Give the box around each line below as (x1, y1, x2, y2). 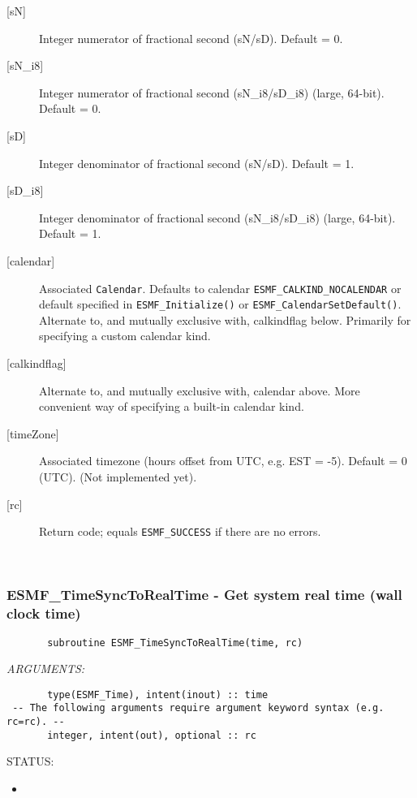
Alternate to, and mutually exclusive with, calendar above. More (39, 382, 360, 399)
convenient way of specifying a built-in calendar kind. (39, 398, 304, 415)
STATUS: (6, 753, 54, 770)
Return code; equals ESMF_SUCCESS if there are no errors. (39, 523, 321, 540)
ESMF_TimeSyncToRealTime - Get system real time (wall (6, 584, 402, 605)
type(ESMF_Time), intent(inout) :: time (47, 688, 269, 701)
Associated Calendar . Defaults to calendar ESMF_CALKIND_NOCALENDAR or (39, 279, 402, 296)
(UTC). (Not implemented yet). (39, 468, 197, 485)
